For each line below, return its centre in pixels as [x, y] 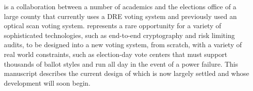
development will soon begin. [47, 82]
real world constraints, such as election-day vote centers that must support [116, 54]
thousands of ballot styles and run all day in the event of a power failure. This [121, 64]
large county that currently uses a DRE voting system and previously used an [120, 16]
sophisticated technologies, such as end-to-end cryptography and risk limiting [119, 35]
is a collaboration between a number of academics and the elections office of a [120, 6]
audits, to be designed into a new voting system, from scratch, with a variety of [123, 45]
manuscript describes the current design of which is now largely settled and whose [126, 73]
